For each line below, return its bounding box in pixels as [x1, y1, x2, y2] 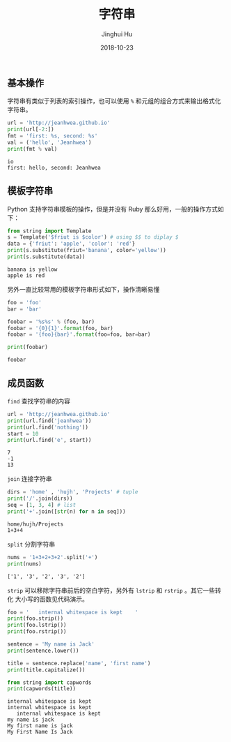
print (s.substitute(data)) [7, 253, 86, 260]
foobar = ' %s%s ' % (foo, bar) [7, 318, 95, 325]
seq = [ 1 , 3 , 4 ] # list [7, 502, 77, 509]
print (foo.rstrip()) [7, 628, 67, 635]
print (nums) [7, 560, 42, 567]
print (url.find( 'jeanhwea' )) [7, 417, 92, 424]
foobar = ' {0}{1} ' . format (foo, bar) [7, 325, 113, 332]
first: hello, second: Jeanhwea [7, 164, 101, 171]
